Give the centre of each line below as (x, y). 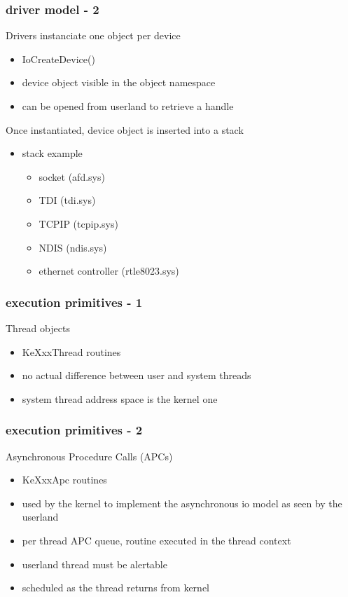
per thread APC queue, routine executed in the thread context (156, 540)
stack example (52, 153)
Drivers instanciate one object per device (93, 35)
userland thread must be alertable (95, 564)
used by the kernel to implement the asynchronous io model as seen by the (182, 503)
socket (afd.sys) (72, 176)
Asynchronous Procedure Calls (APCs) (89, 456)
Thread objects (38, 328)
